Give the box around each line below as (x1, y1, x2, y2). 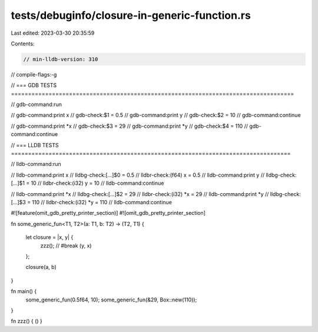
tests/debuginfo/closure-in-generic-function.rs (11, 9, 251, 22)
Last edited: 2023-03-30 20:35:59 (11, 29, 95, 36)
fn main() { (11, 288, 37, 295)
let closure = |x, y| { (25, 234, 74, 241)
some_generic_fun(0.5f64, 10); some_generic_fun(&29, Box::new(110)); (25, 296, 197, 303)
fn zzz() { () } (11, 318, 42, 325)
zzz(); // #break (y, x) (40, 242, 92, 249)
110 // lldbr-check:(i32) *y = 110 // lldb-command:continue (32, 198, 172, 205)
